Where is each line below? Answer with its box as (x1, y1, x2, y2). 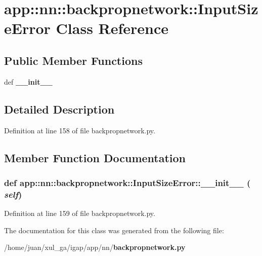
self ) (4, 188, 22, 200)
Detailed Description (4, 101, 115, 117)
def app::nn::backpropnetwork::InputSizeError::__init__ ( (4, 176, 251, 189)
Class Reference (56, 18, 169, 39)
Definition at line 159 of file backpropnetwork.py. (4, 208, 155, 218)
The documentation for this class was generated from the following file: (4, 225, 224, 235)
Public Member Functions (4, 52, 143, 68)
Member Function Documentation (4, 150, 186, 165)
